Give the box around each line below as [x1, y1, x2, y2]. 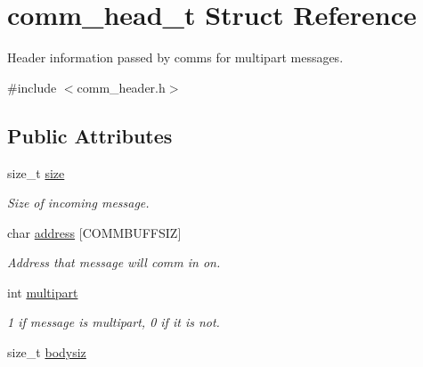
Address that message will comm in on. [7, 253, 221, 272]
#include [7, 77, 57, 96]
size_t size [7, 163, 65, 182]
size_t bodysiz [7, 343, 86, 362]
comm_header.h [77, 77, 166, 96]
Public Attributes [7, 121, 173, 149]
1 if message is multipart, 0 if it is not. [7, 313, 220, 331]
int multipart [7, 282, 78, 301]
